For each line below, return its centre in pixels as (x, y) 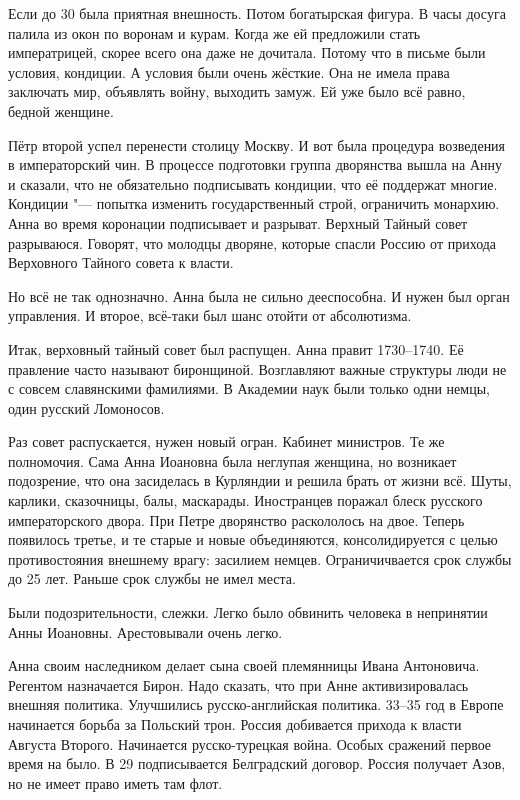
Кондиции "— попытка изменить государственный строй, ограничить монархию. (254, 203)
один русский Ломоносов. (86, 407)
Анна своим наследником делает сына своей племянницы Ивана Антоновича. (244, 665)
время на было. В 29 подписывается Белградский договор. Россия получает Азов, (257, 763)
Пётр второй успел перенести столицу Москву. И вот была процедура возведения (257, 144)
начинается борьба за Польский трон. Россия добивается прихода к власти (235, 724)
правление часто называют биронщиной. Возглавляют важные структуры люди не (257, 368)
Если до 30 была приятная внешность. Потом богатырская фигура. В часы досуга (257, 13)
